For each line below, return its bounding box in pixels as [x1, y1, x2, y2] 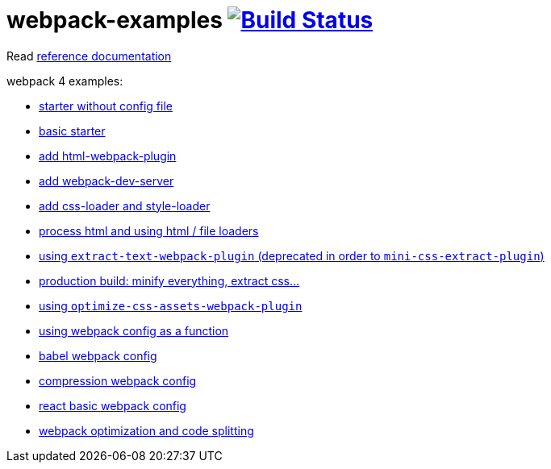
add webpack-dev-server [39, 173, 174, 188]
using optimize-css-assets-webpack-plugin [39, 298, 303, 313]
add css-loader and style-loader [39, 198, 211, 213]
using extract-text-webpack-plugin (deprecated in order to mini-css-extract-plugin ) [39, 248, 545, 263]
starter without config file [39, 98, 173, 113]
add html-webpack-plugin [39, 148, 177, 163]
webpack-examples [6, 6, 223, 34]
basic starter [39, 123, 106, 138]
